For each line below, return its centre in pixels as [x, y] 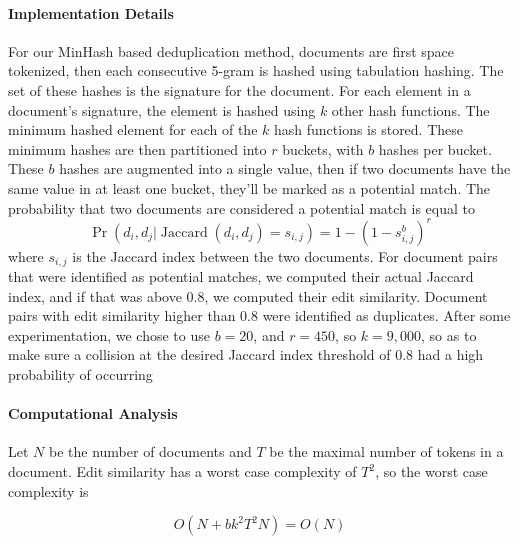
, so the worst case [431, 471]
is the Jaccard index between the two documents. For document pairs [285, 255]
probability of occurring [80, 374]
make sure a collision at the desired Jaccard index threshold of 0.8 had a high [246, 354]
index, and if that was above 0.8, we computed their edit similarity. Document [248, 295]
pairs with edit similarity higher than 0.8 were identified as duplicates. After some [259, 315]
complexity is [48, 490]
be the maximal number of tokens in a [386, 451]
